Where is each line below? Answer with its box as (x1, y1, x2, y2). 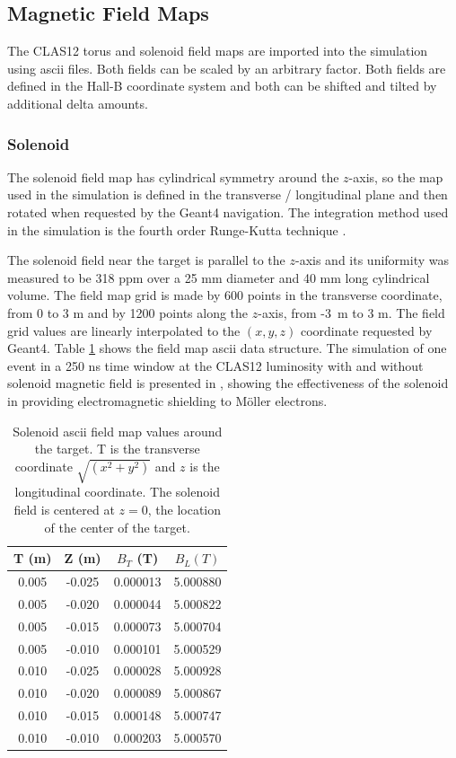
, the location (147, 500, 222, 519)
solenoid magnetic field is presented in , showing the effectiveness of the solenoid (7, 374, 449, 392)
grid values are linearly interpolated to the (7, 321, 241, 339)
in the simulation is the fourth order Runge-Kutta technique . (7, 220, 346, 239)
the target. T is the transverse (34, 439, 200, 458)
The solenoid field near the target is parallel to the (7, 251, 285, 269)
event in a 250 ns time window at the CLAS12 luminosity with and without (7, 356, 424, 375)
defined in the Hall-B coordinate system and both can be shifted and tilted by (7, 76, 437, 95)
